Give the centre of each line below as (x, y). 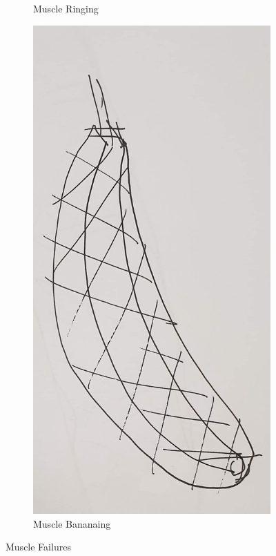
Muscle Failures (38, 547)
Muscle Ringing (66, 8)
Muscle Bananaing (72, 523)
